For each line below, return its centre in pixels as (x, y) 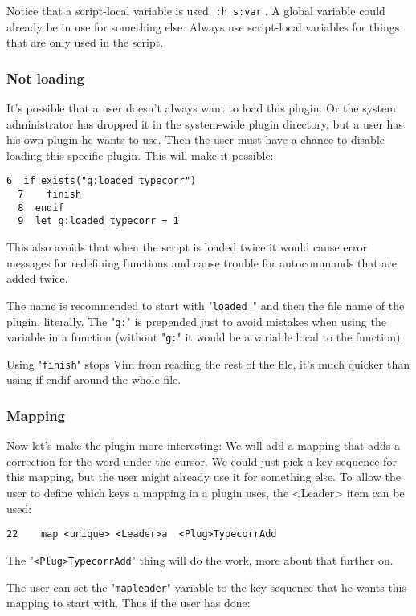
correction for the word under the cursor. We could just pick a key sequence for (202, 461)
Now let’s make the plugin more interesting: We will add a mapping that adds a (203, 445)
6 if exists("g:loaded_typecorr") (102, 181)
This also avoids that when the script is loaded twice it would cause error (187, 247)
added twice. (37, 278)
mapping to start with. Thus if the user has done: (128, 603)
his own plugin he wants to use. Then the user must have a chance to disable (196, 139)
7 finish (50, 195)
